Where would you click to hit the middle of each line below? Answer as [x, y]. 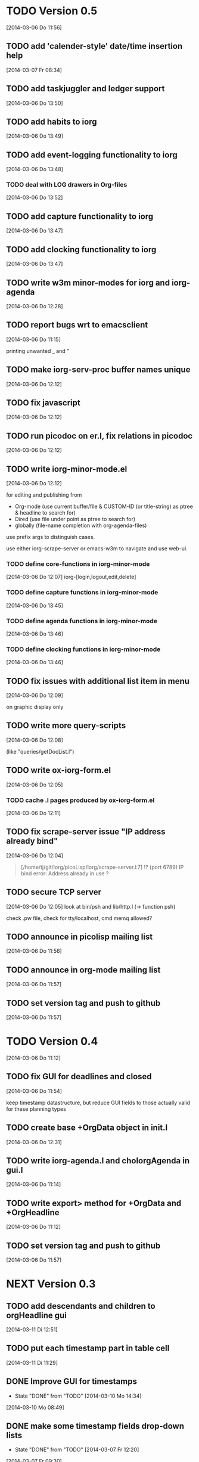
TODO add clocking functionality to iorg [81, 250]
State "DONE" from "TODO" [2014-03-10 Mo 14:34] [78, 1396]
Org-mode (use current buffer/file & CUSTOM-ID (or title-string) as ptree [104, 506]
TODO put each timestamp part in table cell [88, 1348]
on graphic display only [35, 707]
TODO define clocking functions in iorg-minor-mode [83, 649]
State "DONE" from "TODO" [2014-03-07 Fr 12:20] [77, 1449]
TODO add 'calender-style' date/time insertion [94, 46]
